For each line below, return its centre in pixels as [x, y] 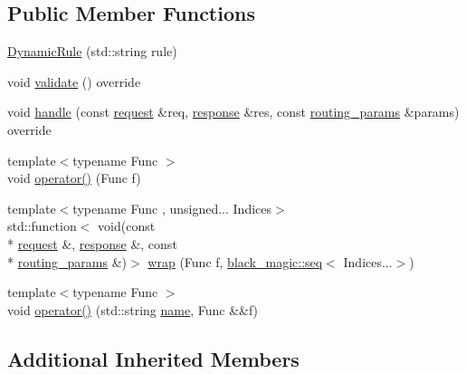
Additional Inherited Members [153, 358]
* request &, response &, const [92, 243]
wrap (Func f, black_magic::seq [235, 261]
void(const [127, 226]
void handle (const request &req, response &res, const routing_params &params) [233, 112]
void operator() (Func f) [74, 178]
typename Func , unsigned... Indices [172, 208]
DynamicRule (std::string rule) [92, 51]
